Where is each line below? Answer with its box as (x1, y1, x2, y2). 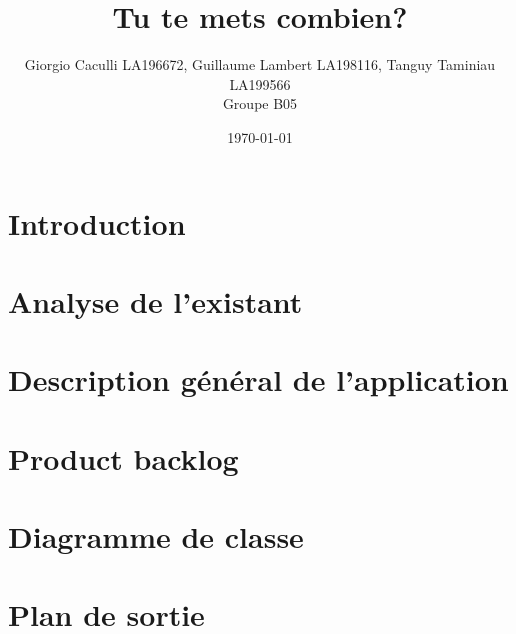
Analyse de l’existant (8, 280, 303, 321)
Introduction (8, 202, 186, 243)
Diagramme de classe (8, 516, 304, 556)
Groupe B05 (222, 93, 298, 114)
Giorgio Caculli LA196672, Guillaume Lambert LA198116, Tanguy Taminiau (24, 54, 496, 75)
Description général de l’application (8, 359, 509, 400)
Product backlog (8, 437, 239, 478)
